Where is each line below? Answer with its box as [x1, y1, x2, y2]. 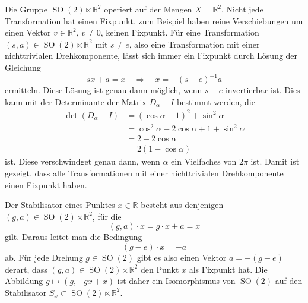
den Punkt [140, 263, 179, 275]
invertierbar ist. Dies [225, 84, 300, 96]
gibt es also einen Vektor [136, 251, 227, 263]
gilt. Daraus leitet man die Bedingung [5, 231, 142, 243]
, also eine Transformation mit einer [129, 37, 260, 50]
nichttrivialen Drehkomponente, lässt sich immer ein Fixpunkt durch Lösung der [5, 49, 298, 62]
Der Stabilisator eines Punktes [5, 198, 115, 211]
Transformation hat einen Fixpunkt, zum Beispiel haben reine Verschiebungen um [5, 14, 303, 27]
